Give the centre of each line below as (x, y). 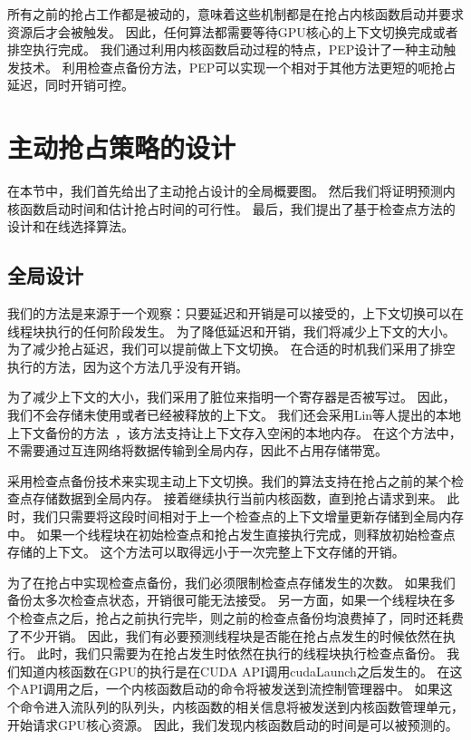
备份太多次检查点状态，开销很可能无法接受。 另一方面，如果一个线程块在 (225, 600)
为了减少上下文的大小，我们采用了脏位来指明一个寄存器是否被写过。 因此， (231, 397)
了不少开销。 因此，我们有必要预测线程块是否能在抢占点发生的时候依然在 (225, 635)
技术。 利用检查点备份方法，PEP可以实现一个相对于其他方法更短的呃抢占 (238, 67)
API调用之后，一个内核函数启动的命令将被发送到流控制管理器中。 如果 (230, 689)
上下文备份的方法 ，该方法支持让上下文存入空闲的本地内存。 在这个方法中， (235, 432)
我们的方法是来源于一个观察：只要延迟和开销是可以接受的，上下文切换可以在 (235, 313)
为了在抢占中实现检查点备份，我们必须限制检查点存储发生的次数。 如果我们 (231, 582)
